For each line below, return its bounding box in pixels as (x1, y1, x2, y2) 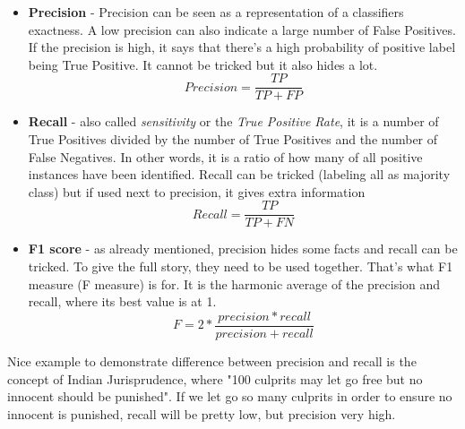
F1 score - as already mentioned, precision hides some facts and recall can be (28, 239, 458, 258)
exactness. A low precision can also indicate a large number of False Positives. (28, 20, 456, 39)
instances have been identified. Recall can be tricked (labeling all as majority (28, 165, 451, 184)
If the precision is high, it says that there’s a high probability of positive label (28, 38, 456, 56)
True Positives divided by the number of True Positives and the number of (28, 130, 438, 149)
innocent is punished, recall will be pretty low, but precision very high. (7, 404, 396, 423)
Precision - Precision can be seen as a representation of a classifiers (28, 3, 404, 21)
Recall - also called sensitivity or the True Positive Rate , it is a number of (28, 112, 439, 131)
